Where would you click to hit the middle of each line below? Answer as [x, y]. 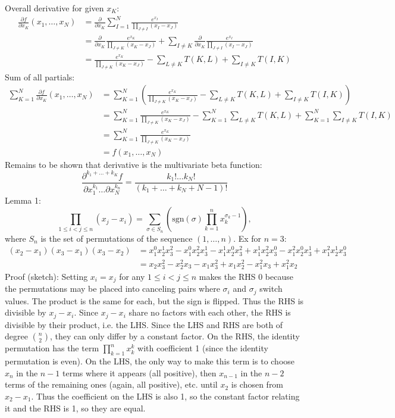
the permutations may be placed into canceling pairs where [112, 288]
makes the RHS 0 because [246, 276]
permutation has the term [52, 348]
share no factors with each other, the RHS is [210, 312]
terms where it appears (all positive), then [139, 372]
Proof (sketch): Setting [46, 276]
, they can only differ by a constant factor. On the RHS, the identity [175, 336]
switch [271, 288]
